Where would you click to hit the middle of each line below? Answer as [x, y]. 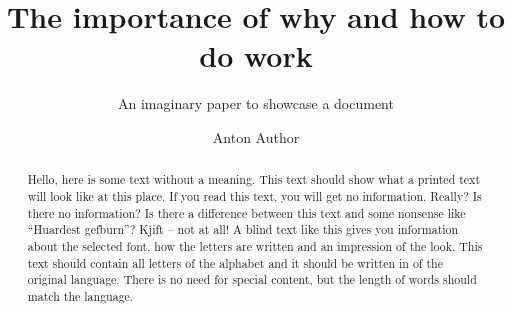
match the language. [80, 295]
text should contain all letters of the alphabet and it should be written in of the [235, 262]
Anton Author [256, 136]
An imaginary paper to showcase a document [256, 103]
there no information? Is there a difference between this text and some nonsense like [246, 212]
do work [256, 55]
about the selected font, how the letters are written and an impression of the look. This [255, 245]
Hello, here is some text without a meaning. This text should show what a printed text [254, 179]
